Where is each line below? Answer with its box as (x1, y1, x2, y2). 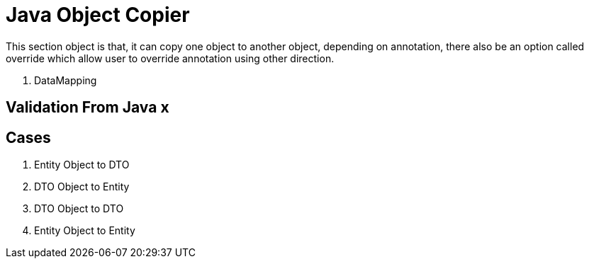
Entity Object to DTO (34, 159, 130, 171)
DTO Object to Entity (34, 180, 130, 193)
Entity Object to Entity (34, 224, 135, 237)
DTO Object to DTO (34, 202, 124, 215)
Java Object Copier (6, 3, 190, 27)
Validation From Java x (6, 98, 169, 117)
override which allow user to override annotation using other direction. (6, 52, 335, 64)
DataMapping (34, 74, 97, 86)
